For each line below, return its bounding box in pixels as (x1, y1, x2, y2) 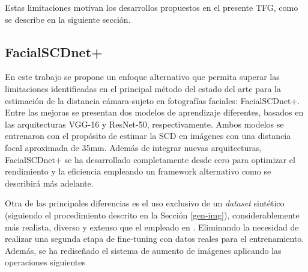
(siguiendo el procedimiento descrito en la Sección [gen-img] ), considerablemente (5, 208, 300, 221)
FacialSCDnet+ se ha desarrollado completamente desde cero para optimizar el (5, 153, 295, 165)
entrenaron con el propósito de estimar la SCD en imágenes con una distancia (5, 129, 291, 142)
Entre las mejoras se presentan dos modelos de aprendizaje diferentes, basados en (5, 106, 304, 119)
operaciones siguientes (5, 256, 86, 268)
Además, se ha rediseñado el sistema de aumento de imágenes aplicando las (5, 244, 282, 256)
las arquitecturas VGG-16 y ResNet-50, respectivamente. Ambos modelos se (5, 117, 284, 130)
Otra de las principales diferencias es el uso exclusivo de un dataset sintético (5, 197, 285, 209)
